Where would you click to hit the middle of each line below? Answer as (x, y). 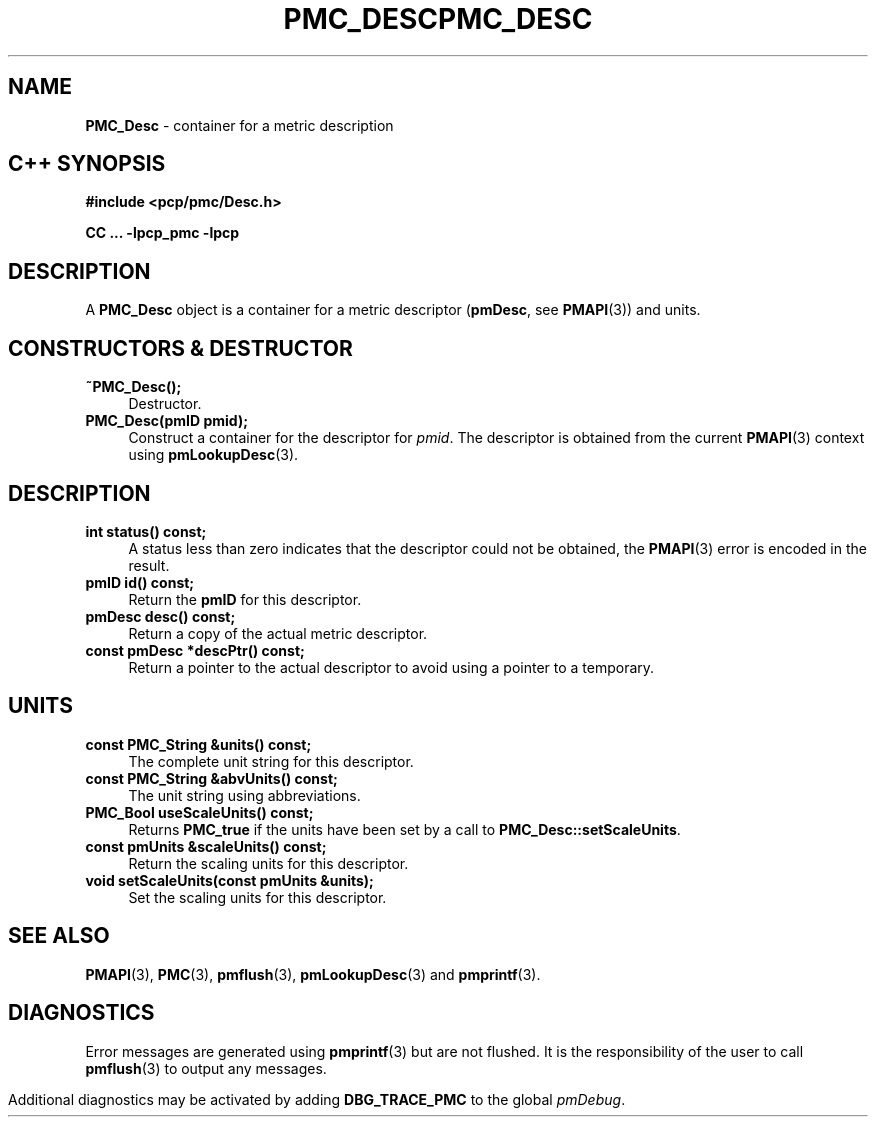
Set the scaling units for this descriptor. (257, 897)
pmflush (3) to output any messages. (206, 1068)
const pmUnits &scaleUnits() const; (206, 846)
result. (149, 565)
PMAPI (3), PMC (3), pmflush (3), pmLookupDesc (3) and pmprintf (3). (313, 974)
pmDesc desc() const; (160, 616)
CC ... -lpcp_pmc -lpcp (162, 233)
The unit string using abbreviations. (244, 795)
